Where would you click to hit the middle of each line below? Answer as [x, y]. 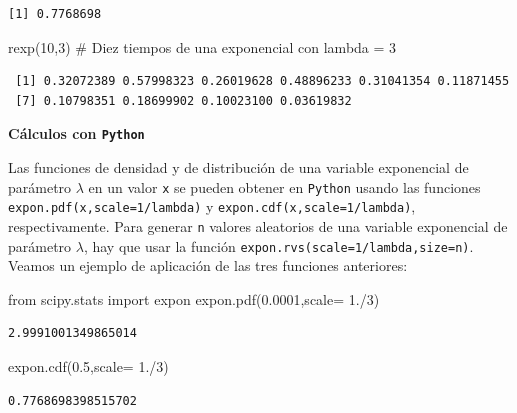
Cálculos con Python [76, 133]
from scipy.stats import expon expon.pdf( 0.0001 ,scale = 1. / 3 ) [194, 298]
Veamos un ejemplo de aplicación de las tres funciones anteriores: [208, 265]
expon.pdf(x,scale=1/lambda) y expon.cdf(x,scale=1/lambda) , [212, 206]
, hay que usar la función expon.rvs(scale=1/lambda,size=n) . [278, 245]
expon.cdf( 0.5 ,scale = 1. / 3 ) [88, 366]
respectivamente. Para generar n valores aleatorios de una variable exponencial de [258, 225]
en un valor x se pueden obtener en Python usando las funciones [284, 186]
